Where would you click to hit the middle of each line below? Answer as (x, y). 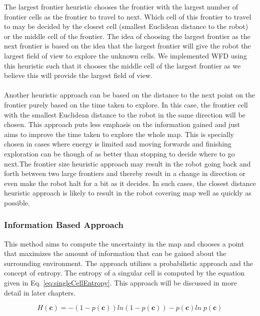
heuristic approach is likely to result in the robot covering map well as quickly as (128, 193)
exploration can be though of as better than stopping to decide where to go (119, 153)
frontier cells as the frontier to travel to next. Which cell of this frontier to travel (128, 16)
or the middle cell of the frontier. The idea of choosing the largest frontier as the (127, 36)
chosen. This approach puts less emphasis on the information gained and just (122, 124)
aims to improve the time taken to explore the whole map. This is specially (119, 134)
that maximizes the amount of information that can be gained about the (115, 253)
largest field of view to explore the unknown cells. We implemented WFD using (125, 55)
